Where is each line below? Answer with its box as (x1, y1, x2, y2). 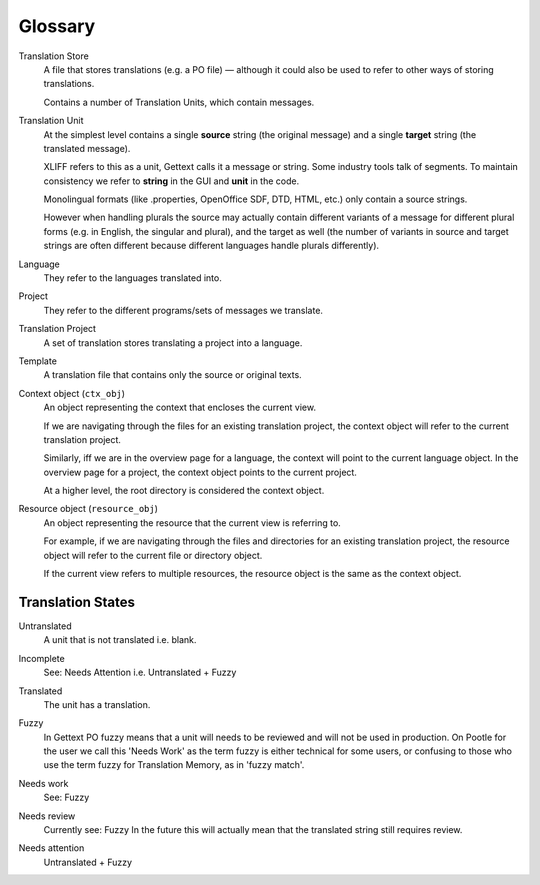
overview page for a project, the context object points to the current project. (43, 466, 357, 478)
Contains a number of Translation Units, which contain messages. (43, 96, 315, 108)
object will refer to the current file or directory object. (43, 549, 263, 561)
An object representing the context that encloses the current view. (43, 401, 317, 414)
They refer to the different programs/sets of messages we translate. (43, 304, 324, 316)
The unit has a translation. (43, 698, 151, 710)
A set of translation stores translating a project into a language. (43, 336, 303, 349)
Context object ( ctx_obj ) (18, 387, 125, 399)
